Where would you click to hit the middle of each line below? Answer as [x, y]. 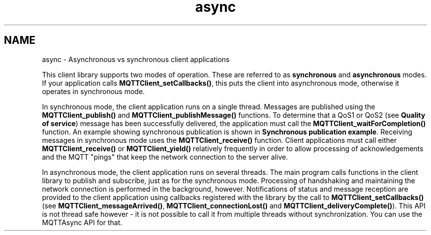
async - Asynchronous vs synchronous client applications [136, 59]
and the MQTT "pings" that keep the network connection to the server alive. [165, 157]
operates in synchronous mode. [93, 91]
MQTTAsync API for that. [82, 222]
